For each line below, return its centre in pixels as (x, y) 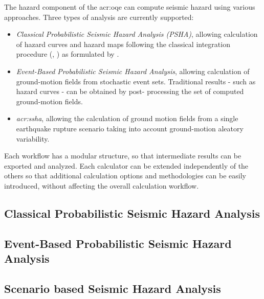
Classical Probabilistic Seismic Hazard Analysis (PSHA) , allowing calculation (137, 34)
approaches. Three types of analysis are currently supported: (99, 17)
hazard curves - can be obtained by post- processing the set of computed (130, 91)
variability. (33, 138)
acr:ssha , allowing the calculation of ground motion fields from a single (127, 118)
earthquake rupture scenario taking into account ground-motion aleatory (130, 128)
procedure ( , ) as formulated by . (68, 54)
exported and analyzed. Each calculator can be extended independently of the (126, 165)
